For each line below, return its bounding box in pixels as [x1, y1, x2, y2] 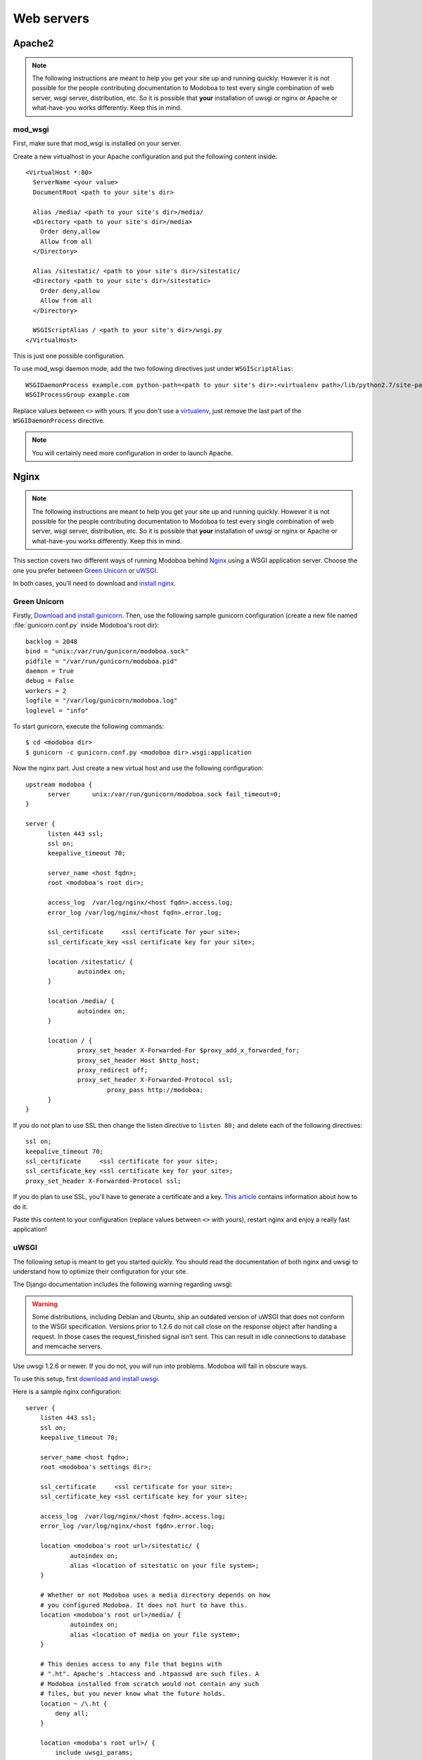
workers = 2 [25, 686, 67, 695]
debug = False [25, 677, 74, 685]
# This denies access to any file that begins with [39, 1660, 222, 1668]
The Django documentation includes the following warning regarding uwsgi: [13, 1280, 233, 1288]
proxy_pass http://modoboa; [106, 1086, 204, 1094]
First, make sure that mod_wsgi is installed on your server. [13, 139, 181, 148]
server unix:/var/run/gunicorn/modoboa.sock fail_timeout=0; [47, 790, 281, 798]
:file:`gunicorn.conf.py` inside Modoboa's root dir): [13, 621, 160, 629]
